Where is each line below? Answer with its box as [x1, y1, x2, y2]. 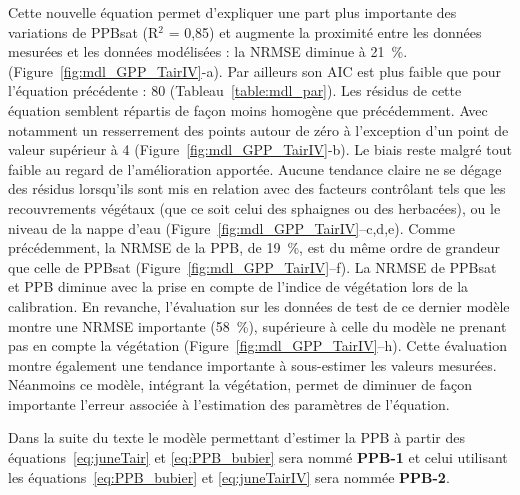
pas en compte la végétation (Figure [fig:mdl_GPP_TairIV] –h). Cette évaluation [8, 335, 508, 356]
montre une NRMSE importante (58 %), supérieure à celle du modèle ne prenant [8, 315, 507, 336]
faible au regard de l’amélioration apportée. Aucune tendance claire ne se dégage [8, 158, 502, 179]
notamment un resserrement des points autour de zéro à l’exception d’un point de [8, 119, 509, 140]
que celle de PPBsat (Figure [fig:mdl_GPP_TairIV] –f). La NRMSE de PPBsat [8, 256, 497, 277]
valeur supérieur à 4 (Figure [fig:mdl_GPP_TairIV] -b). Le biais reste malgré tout [8, 139, 512, 160]
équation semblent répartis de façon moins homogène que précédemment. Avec [8, 99, 488, 120]
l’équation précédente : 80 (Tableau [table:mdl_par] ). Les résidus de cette [8, 80, 462, 101]
